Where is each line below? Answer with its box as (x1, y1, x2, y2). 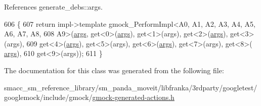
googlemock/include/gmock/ (4, 92, 93, 102)
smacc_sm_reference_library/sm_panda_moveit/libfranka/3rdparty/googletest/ (4, 82, 257, 92)
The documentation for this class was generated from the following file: (4, 65, 224, 75)
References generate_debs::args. (4, 2, 103, 12)
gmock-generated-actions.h (92, 92, 175, 102)
